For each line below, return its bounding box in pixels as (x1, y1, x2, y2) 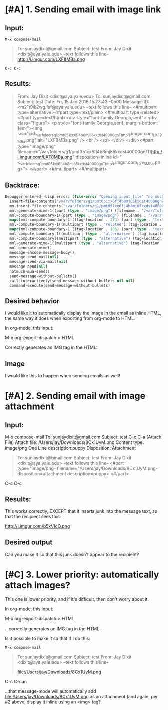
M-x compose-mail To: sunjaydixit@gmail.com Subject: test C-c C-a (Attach (5, 434, 162, 440)
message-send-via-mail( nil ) (9, 259, 68, 264)
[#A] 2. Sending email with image (5, 390, 146, 402)
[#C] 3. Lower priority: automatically (5, 569, 159, 580)
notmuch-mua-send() (9, 269, 50, 274)
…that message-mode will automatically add (5, 688, 96, 694)
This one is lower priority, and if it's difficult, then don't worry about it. (5, 596, 149, 602)
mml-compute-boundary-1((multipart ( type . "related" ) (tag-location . (9, 222, 162, 227)
